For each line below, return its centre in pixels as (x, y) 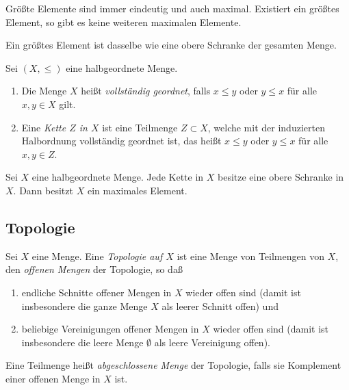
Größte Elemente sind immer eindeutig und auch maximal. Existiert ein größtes (172, 8)
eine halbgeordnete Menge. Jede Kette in (118, 177)
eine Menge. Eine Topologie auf (97, 256)
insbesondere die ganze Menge (85, 305)
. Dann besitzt (43, 190)
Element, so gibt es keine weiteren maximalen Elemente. (124, 22)
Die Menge (44, 91)
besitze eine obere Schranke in (281, 177)
